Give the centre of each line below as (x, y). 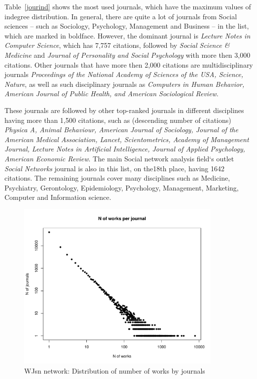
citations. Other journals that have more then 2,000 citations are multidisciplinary (129, 64)
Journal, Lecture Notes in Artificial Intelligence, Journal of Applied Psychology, (125, 149)
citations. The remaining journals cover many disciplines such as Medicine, (117, 178)
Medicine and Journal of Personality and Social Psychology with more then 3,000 (128, 55)
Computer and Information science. (58, 197)
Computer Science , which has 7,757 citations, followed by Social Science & (117, 45)
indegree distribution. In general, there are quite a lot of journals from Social (121, 16)
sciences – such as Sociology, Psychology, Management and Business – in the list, (127, 26)
